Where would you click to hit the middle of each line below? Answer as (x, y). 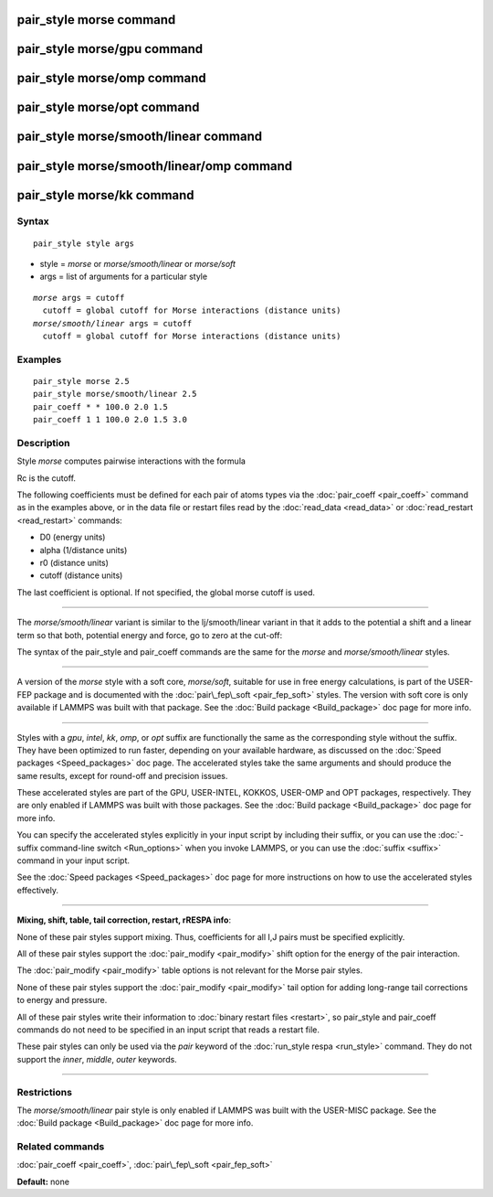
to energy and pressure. (62, 1000)
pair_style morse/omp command (111, 78)
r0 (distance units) (74, 563)
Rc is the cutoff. (47, 478)
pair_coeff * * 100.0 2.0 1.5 (101, 406)
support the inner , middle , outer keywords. (97, 1059)
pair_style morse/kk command (106, 195)
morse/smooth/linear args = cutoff (113, 323)
